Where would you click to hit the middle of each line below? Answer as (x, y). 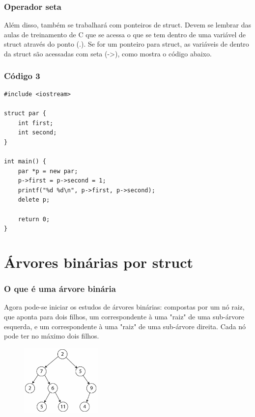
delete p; (34, 200)
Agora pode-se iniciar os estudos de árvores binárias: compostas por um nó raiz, (124, 307)
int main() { (25, 161)
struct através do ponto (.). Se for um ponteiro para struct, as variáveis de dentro (127, 44)
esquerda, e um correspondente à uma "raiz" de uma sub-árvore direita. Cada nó (125, 326)
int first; (36, 123)
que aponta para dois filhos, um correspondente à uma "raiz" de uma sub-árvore (124, 316)
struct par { (25, 113)
